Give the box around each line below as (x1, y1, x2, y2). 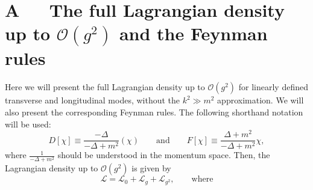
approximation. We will (217, 94, 304, 106)
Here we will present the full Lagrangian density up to (5, 81, 205, 93)
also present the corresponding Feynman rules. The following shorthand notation (5, 105, 303, 118)
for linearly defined (238, 81, 308, 93)
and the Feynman (119, 21, 268, 46)
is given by (131, 162, 171, 174)
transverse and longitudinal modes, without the (5, 94, 180, 106)
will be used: (5, 117, 51, 130)
